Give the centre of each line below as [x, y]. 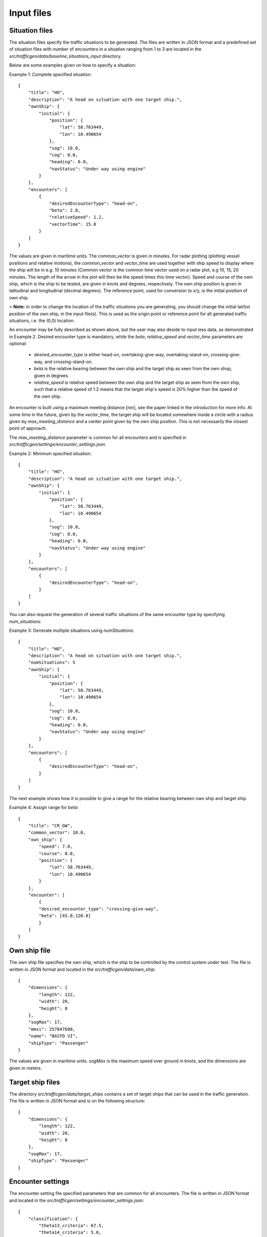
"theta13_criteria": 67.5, [71, 1225]
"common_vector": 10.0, [57, 833]
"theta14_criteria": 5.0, [70, 1233]
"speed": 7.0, [56, 847]
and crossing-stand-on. [69, 362]
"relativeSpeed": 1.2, [77, 217]
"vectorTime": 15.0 [73, 224]
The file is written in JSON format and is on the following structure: [77, 1101]
